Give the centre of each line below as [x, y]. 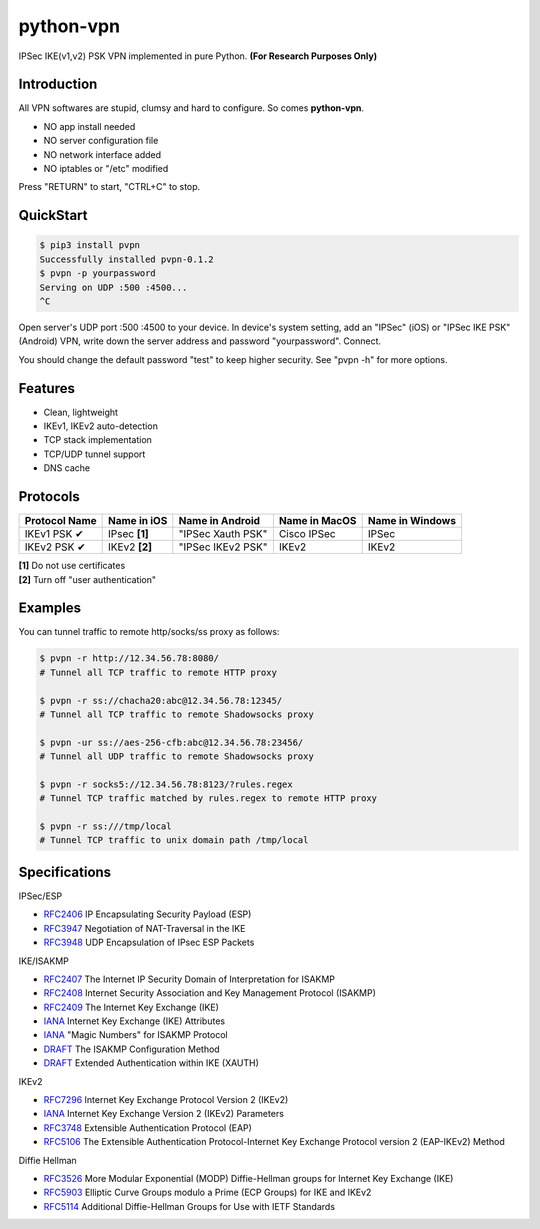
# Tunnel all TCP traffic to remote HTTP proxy [158, 672]
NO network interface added [102, 154]
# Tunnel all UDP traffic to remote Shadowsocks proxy [176, 756]
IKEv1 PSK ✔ [54, 534]
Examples [50, 608]
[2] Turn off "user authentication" [87, 579]
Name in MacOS [317, 521]
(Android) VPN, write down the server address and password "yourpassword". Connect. [200, 341]
